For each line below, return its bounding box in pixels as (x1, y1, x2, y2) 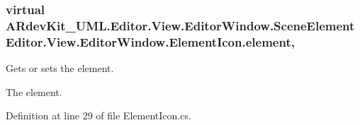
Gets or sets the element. (6, 61, 114, 76)
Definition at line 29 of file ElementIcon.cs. (6, 108, 191, 123)
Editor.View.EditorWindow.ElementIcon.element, (6, 32, 295, 50)
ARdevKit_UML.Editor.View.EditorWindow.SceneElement (6, 16, 355, 34)
